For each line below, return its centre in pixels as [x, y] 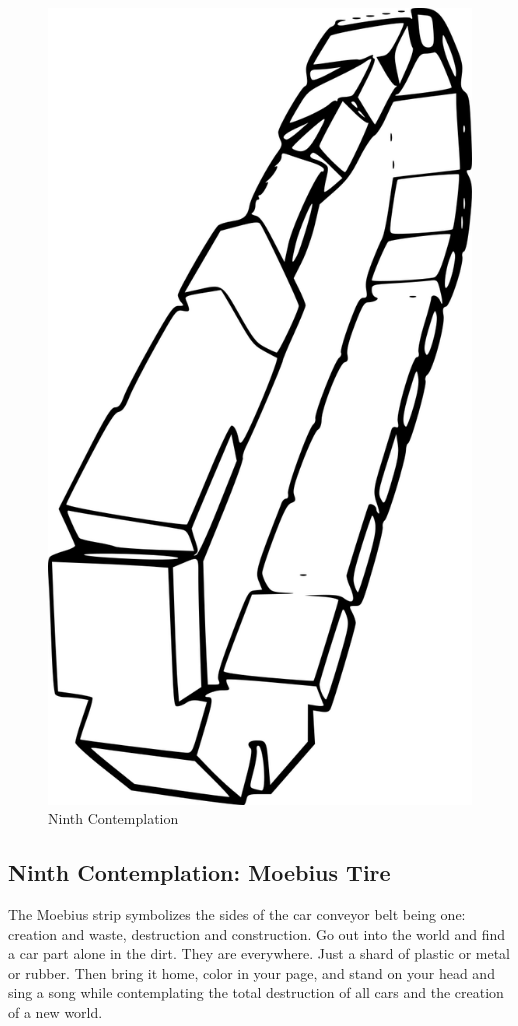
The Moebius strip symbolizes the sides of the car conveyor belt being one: [237, 914]
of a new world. [55, 1012]
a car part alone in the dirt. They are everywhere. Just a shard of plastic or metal [259, 953]
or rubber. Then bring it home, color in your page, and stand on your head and [251, 972]
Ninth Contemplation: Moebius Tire [199, 872]
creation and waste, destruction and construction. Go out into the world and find [257, 933]
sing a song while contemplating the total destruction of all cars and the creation [256, 992]
